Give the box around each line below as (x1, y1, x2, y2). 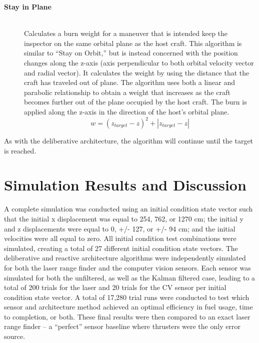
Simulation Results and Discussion (4, 174, 246, 195)
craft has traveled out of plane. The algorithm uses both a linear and (24, 77, 235, 87)
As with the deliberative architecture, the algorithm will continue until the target (4, 135, 253, 146)
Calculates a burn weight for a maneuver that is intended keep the (24, 28, 228, 38)
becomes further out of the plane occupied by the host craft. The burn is (24, 96, 247, 107)
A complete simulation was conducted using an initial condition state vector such (4, 203, 253, 214)
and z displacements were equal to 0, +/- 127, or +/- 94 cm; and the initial (4, 223, 235, 233)
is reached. (4, 145, 36, 155)
